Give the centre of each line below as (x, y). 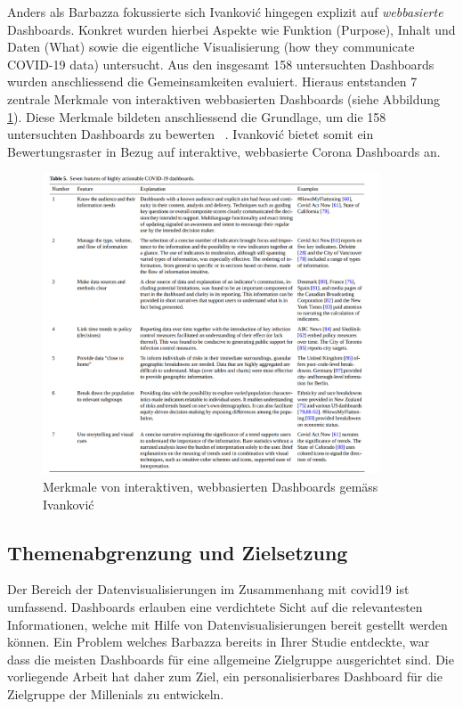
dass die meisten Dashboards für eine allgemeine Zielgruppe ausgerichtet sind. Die (231, 659)
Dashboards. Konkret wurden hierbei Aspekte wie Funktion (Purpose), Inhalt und (231, 29)
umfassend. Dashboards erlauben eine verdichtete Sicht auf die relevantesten (215, 606)
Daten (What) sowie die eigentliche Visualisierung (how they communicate (211, 47)
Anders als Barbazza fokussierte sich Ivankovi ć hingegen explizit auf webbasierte (225, 12)
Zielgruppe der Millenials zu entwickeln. (116, 693)
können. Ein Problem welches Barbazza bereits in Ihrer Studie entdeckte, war (219, 642)
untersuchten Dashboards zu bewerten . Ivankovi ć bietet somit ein (191, 134)
